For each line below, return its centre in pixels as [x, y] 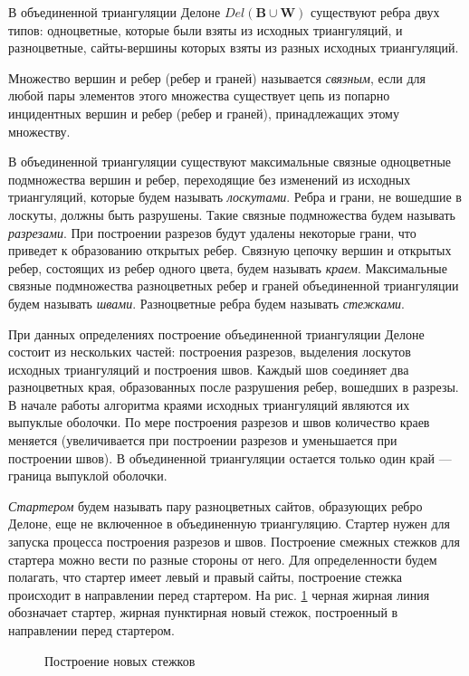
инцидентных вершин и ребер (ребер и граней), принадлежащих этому [204, 113]
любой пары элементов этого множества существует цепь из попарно [199, 95]
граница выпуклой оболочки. [88, 476]
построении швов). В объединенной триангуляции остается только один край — [230, 457]
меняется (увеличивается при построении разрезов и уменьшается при [203, 440]
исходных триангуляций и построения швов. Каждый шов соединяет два [209, 369]
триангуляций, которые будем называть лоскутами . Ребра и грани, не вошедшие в [235, 197]
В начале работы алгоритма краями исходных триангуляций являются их [209, 404]
